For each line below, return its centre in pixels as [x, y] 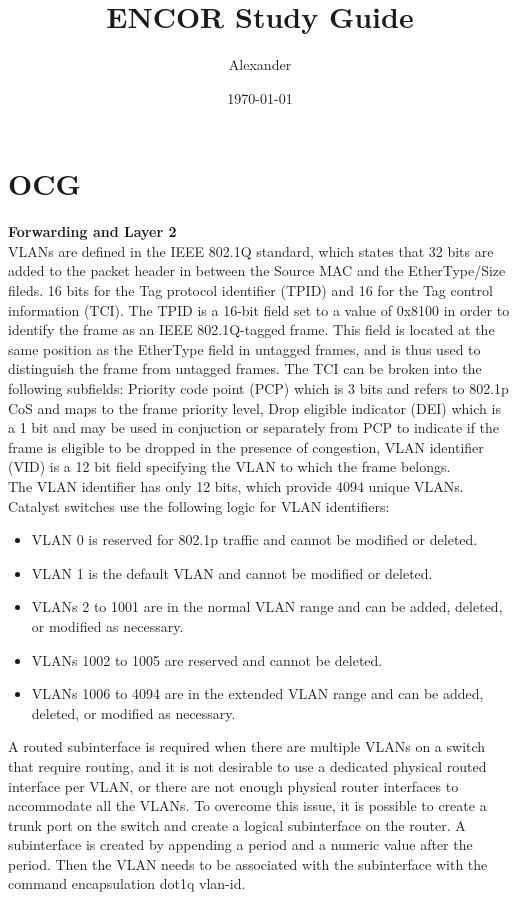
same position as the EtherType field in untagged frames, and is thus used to [244, 348]
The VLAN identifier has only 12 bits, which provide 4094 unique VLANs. [236, 485]
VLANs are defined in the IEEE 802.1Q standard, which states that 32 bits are [251, 250]
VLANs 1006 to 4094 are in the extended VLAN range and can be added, [257, 693]
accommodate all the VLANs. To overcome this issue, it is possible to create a [247, 805]
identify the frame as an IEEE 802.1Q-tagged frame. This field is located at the [251, 329]
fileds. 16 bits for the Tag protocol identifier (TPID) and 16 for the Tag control [250, 290]
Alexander [260, 64]
